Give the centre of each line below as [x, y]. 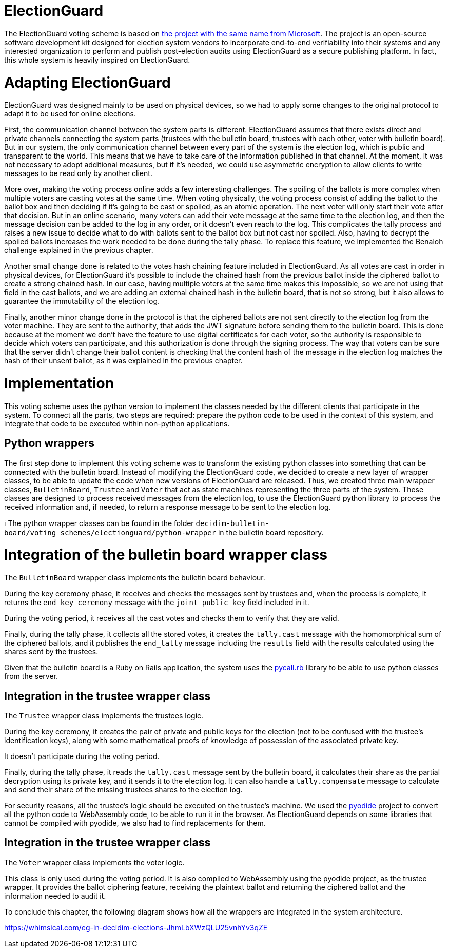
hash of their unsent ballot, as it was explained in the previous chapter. [123, 361]
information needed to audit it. [55, 896]
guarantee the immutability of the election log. [82, 301]
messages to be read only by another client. [78, 173]
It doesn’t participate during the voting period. [82, 756]
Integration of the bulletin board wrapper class [166, 555]
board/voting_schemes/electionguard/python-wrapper [110, 532]
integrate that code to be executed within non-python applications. [117, 423]
